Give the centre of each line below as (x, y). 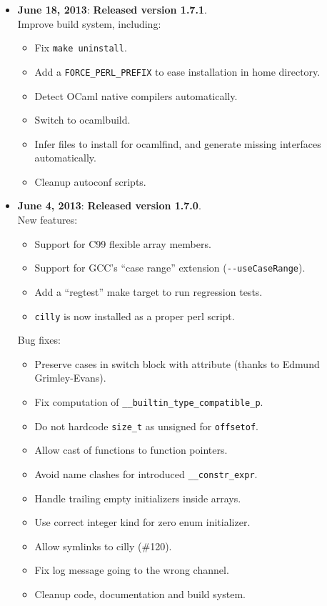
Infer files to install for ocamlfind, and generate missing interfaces (178, 143)
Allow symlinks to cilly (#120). (103, 546)
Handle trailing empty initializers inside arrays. (138, 498)
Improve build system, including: (89, 23)
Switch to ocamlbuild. (82, 120)
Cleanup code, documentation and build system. (140, 593)
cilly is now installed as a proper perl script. (135, 316)
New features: (47, 220)
